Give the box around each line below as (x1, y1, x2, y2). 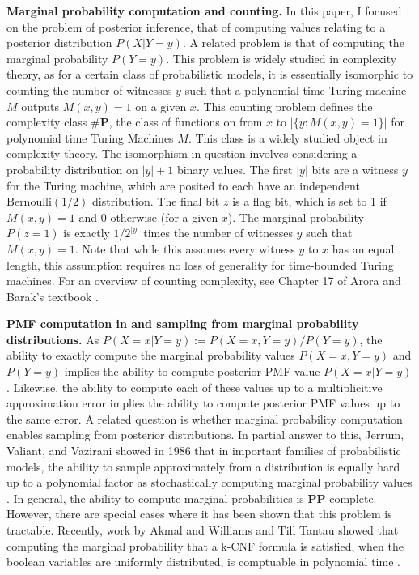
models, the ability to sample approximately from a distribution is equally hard (6, 458, 400, 475)
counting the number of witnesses (6, 81, 172, 98)
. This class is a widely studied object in (188, 129, 387, 146)
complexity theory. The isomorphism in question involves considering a (6, 145, 358, 162)
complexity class (6, 113, 87, 130)
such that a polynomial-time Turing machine (184, 81, 407, 98)
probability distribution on (6, 160, 138, 177)
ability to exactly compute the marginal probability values (6, 347, 295, 364)
